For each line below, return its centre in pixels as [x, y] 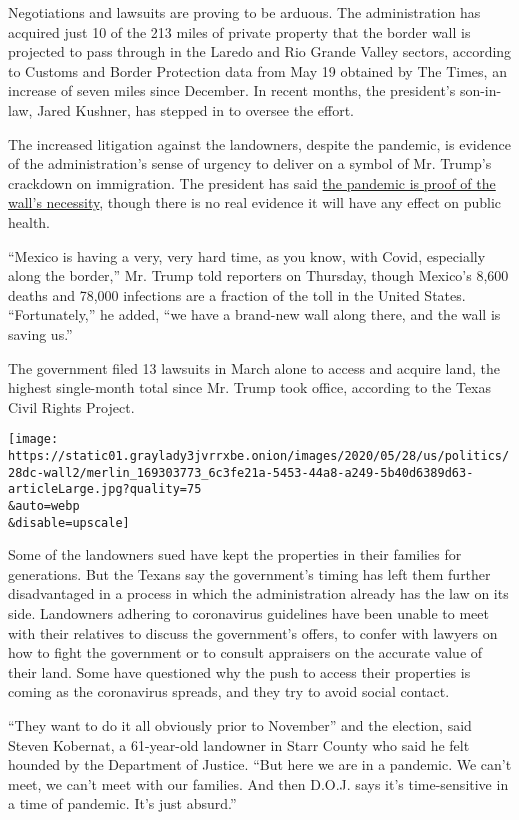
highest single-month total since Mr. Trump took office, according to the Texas [250, 387]
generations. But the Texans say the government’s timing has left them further [249, 573]
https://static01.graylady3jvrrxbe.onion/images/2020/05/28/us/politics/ [259, 455]
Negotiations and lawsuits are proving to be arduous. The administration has [244, 12]
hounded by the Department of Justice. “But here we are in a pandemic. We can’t [260, 764]
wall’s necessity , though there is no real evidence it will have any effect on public [255, 202]
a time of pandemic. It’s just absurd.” [122, 803]
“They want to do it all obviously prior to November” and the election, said [240, 724]
